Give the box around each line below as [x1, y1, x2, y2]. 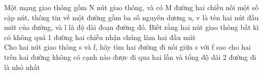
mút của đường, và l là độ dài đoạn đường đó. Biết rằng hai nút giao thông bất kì [4, 22, 259, 32]
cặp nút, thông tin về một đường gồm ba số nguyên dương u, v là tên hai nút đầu [4, 12, 259, 22]
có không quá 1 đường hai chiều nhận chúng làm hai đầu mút [4, 31, 196, 42]
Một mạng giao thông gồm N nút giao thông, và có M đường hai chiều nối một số [4, 2, 258, 12]
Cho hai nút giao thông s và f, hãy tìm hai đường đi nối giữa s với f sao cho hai [4, 42, 251, 52]
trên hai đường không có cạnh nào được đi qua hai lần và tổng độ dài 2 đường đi [4, 51, 256, 62]
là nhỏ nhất [4, 61, 40, 72]
